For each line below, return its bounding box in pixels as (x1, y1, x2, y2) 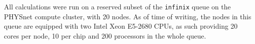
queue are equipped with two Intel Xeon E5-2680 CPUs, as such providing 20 (4, 21, 238, 31)
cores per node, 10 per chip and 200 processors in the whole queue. (4, 30, 206, 41)
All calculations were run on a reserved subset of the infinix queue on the (4, 1, 231, 11)
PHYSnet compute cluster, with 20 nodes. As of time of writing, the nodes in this (4, 11, 252, 21)
